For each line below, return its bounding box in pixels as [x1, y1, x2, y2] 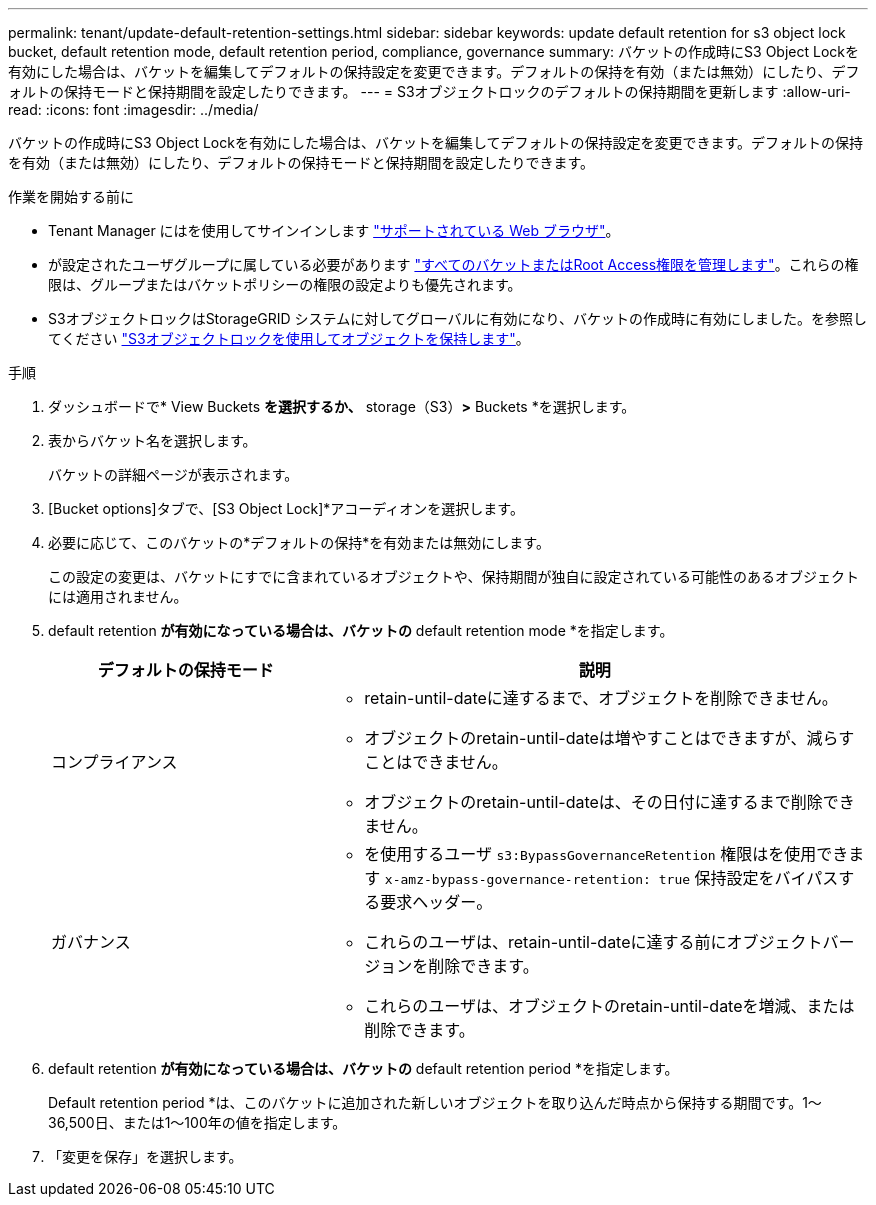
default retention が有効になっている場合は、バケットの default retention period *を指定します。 [48, 1060, 679, 1077]
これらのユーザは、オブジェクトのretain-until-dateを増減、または [364, 996, 855, 1016]
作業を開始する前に [8, 188, 134, 205]
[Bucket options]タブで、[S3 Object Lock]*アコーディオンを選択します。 [48, 500, 524, 517]
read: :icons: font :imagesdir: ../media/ [8, 101, 259, 118]
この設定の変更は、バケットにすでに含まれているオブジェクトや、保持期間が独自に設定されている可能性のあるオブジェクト [48, 568, 860, 585]
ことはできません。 [364, 752, 508, 772]
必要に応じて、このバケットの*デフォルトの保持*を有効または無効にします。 [48, 534, 550, 551]
